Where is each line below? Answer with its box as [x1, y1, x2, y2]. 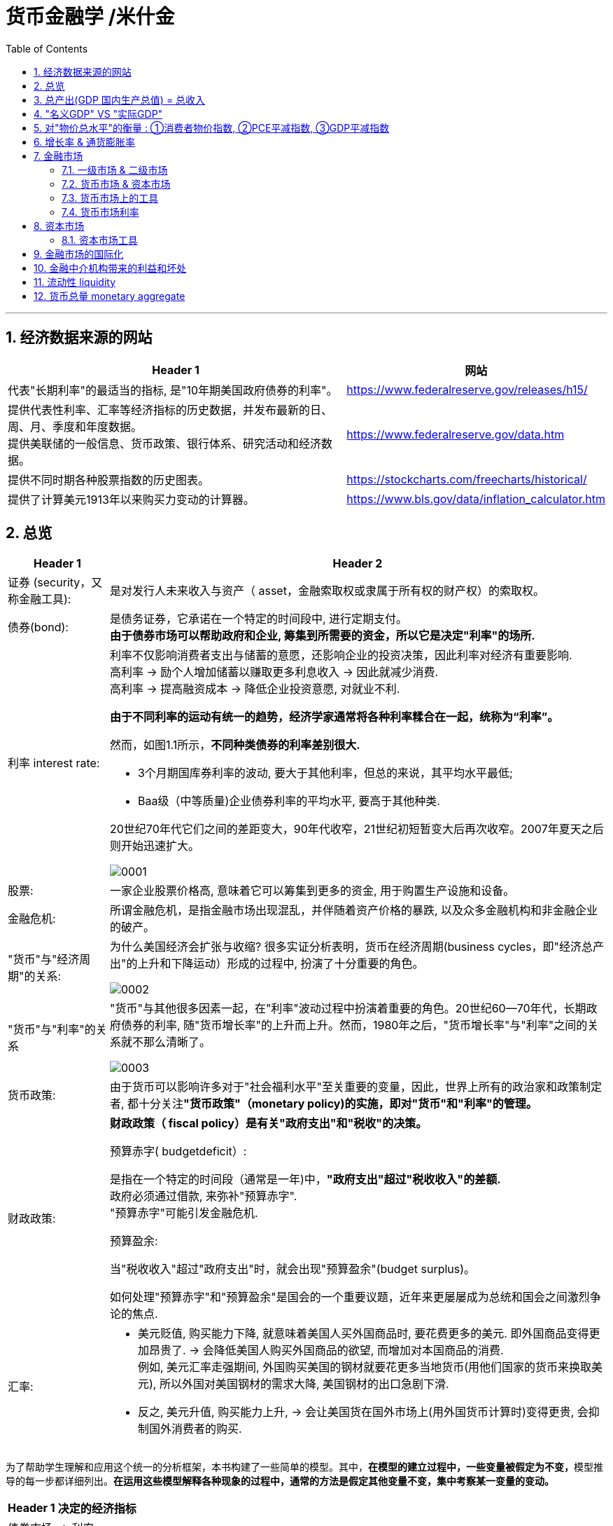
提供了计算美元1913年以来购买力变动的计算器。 [8, 492, 255, 507]
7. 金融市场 [34, 149, 83, 162]
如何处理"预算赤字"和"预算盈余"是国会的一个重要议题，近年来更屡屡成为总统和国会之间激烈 [109, 1290, 590, 1305]
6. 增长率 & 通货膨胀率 [34, 135, 136, 148]
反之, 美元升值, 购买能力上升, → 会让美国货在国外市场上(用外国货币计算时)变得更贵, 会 [137, 1405, 589, 1420]
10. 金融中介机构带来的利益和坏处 [34, 261, 187, 274]
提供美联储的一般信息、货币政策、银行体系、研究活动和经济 [8, 436, 322, 451]
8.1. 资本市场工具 [62, 233, 138, 246]
